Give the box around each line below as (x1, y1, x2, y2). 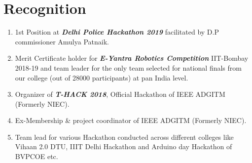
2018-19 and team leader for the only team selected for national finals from (15, 62, 242, 73)
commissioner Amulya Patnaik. (15, 36, 109, 46)
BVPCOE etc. (15, 151, 58, 162)
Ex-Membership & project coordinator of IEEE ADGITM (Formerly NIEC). (15, 115, 247, 125)
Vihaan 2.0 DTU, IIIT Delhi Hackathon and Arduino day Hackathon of (15, 141, 232, 152)
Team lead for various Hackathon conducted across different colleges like (15, 131, 234, 142)
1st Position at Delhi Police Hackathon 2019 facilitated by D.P (15, 27, 219, 37)
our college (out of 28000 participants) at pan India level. (15, 72, 188, 82)
